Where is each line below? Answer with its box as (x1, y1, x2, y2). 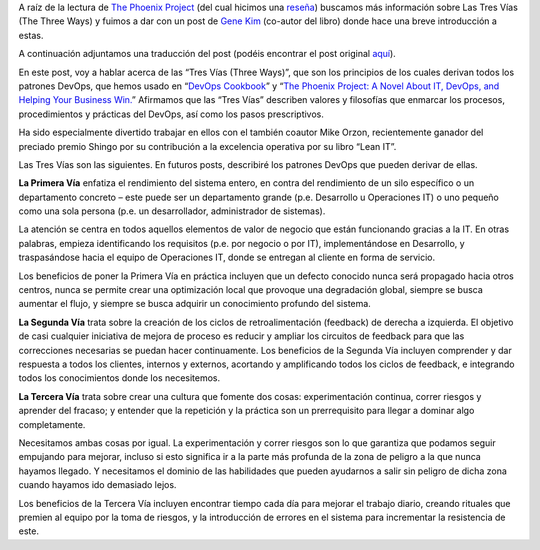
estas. (18, 29, 44, 41)
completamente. (18, 418, 86, 430)
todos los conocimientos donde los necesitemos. (18, 372, 221, 384)
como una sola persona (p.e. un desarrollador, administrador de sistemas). (18, 205, 326, 217)
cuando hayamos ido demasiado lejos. (18, 479, 177, 491)
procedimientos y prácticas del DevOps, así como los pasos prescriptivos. (18, 108, 325, 120)
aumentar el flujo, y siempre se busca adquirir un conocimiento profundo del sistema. (18, 298, 372, 310)
